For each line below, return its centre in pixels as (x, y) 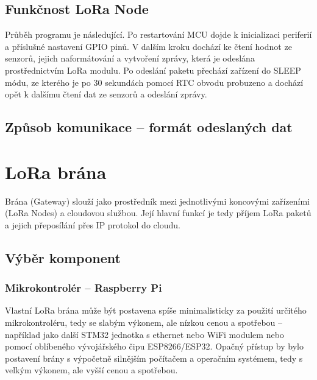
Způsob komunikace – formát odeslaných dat (149, 127)
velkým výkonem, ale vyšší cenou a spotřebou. (91, 370)
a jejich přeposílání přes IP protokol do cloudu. (93, 224)
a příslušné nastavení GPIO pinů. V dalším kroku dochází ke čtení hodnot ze (148, 46)
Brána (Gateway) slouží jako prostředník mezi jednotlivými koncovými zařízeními (157, 201)
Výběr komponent (63, 257)
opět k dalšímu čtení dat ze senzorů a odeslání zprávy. (106, 94)
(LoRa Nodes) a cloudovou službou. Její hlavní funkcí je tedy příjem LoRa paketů (158, 213)
